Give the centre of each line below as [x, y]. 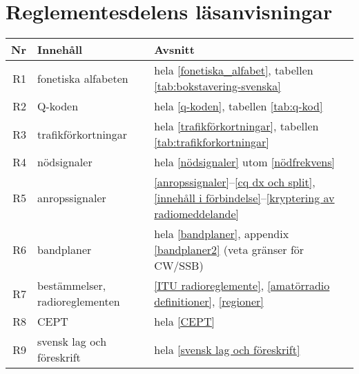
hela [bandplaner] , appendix [222, 234]
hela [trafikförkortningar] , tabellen [236, 126]
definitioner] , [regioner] [209, 302]
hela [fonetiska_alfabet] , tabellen [234, 70]
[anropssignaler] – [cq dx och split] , [235, 182]
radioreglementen [78, 302]
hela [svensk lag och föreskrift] [227, 349]
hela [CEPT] [184, 322]
